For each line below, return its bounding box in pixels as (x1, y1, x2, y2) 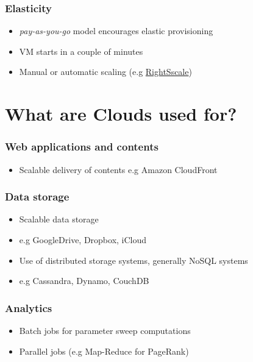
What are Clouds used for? (5, 101, 237, 126)
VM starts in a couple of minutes (19, 44, 143, 57)
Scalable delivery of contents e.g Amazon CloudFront (19, 163, 218, 176)
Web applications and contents (5, 139, 159, 154)
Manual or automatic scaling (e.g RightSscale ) (19, 65, 192, 78)
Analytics (5, 300, 52, 315)
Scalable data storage (19, 213, 99, 225)
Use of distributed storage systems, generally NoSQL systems (19, 254, 248, 266)
